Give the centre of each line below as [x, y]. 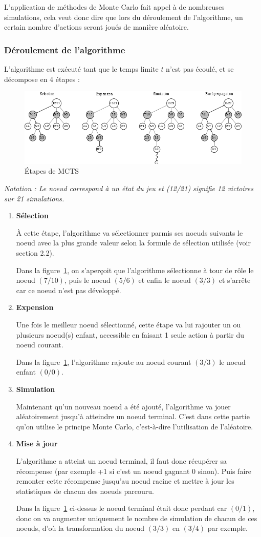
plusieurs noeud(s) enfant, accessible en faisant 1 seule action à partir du [130, 334]
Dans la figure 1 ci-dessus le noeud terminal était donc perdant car [122, 508]
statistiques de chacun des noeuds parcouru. [85, 491]
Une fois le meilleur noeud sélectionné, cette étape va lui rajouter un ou [128, 324]
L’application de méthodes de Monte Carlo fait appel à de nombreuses [114, 7]
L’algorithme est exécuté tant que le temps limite [81, 69]
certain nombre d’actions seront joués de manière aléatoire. [96, 27]
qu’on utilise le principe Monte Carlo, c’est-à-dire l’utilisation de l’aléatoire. [135, 426]
